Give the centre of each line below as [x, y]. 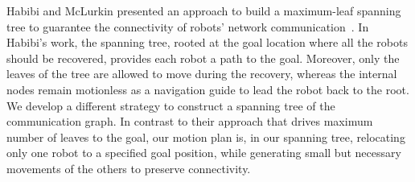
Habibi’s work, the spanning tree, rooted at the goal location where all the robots [207, 42]
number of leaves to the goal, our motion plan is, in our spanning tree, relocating [206, 136]
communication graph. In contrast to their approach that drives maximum [190, 121]
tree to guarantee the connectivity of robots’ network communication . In [188, 26]
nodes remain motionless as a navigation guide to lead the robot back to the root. [208, 89]
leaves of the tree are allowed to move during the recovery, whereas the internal [202, 74]
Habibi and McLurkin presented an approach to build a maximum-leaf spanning [204, 10]
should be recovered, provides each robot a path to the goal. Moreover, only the [203, 58]
